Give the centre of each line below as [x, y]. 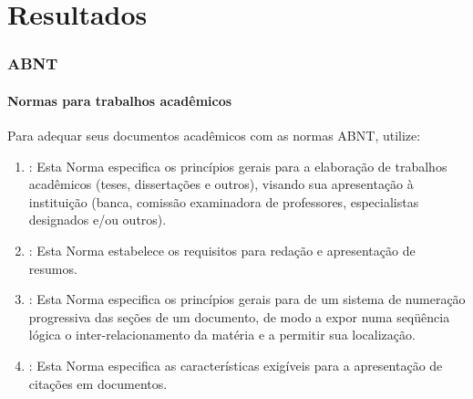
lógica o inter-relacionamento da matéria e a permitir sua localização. [222, 335]
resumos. [53, 268]
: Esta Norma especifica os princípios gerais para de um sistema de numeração [247, 299]
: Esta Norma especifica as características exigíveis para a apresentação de [236, 365]
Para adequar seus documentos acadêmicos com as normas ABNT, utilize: [214, 136]
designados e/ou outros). [98, 220]
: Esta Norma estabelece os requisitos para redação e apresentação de [222, 250]
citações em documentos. [98, 383]
